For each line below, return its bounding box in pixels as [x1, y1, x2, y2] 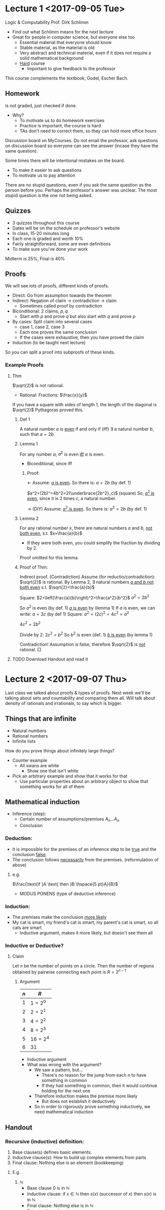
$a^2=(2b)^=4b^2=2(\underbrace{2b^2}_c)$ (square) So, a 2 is [27, 489, 155, 496]
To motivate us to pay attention [12, 172, 75, 178]
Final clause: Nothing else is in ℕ [27, 1203, 94, 1209]
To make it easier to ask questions [12, 167, 82, 173]
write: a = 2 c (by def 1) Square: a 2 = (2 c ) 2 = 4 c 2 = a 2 [19, 610, 130, 617]
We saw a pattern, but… [34, 1067, 83, 1073]
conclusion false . [12, 851, 47, 857]
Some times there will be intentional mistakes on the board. [5, 157, 125, 163]
